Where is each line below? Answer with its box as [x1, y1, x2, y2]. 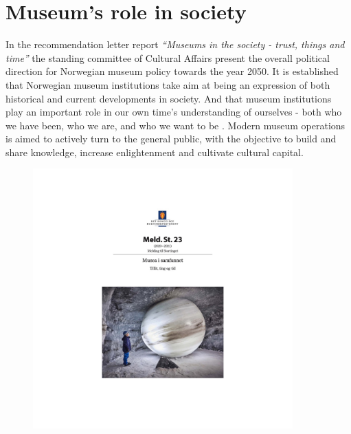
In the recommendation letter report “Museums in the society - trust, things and [5, 37, 345, 52]
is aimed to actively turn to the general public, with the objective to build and [5, 131, 337, 146]
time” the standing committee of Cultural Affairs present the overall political [5, 50, 330, 65]
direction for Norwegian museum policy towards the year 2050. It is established [5, 64, 339, 78]
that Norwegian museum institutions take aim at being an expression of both [5, 77, 330, 91]
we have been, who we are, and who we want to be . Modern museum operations [5, 118, 346, 132]
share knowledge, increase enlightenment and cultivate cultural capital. [5, 144, 304, 159]
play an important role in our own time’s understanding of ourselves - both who [5, 105, 342, 119]
